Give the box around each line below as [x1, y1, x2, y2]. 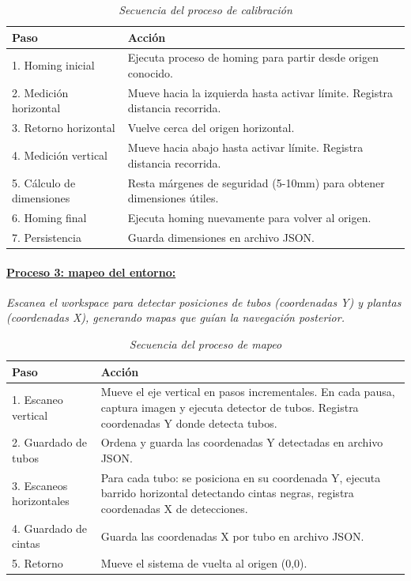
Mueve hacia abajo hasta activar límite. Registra [127, 139, 364, 156]
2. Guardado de [12, 434, 88, 451]
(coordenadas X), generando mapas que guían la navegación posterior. [6, 309, 345, 326]
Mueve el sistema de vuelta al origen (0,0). [100, 555, 307, 572]
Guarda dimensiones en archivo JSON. [127, 228, 315, 245]
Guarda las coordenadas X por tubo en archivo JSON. [100, 527, 364, 544]
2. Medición [12, 84, 69, 100]
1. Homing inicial [12, 57, 95, 74]
